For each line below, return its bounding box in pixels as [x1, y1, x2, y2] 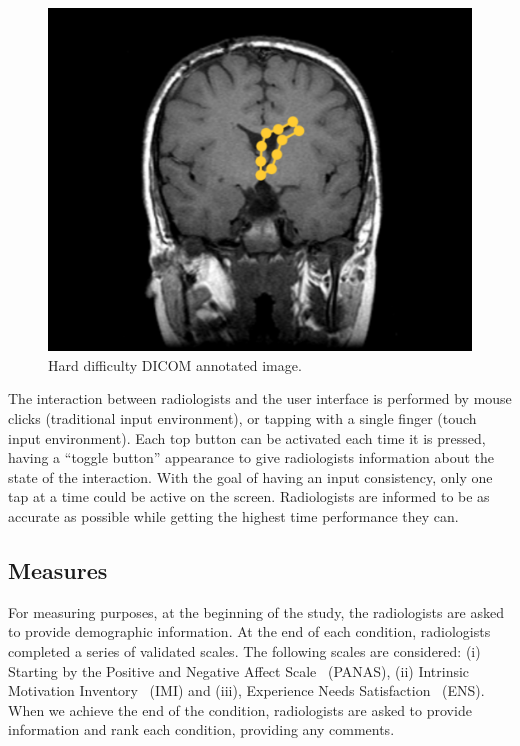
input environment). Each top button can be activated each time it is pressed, [8, 427, 486, 448]
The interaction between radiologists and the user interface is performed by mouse [8, 388, 512, 409]
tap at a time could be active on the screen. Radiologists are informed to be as [8, 486, 490, 507]
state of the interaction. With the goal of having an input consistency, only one [8, 466, 493, 487]
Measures [8, 554, 108, 585]
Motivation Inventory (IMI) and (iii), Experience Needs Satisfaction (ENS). [8, 680, 485, 701]
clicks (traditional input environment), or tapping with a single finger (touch [8, 408, 477, 429]
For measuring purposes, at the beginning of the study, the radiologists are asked [8, 601, 505, 622]
